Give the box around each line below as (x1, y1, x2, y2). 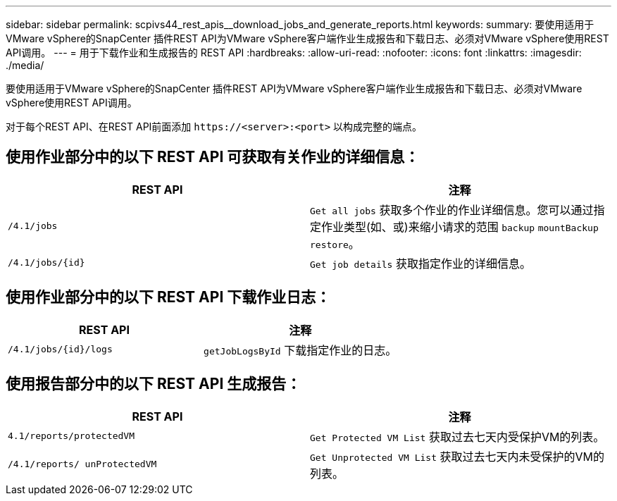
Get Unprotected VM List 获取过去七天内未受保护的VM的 (310, 449, 605, 464)
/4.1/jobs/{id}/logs (8, 344, 113, 355)
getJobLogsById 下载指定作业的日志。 (204, 342, 397, 357)
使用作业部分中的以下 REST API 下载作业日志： (6, 288, 331, 307)
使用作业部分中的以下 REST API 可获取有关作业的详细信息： (6, 148, 420, 166)
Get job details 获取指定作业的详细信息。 (310, 256, 531, 271)
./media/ (6, 59, 44, 71)
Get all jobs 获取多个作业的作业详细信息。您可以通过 (310, 202, 594, 217)
